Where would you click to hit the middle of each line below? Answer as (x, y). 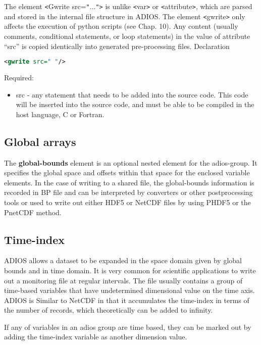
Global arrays (40, 141)
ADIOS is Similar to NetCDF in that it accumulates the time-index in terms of (127, 300)
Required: (19, 77)
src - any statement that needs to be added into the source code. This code (132, 94)
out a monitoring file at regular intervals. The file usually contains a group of (123, 280)
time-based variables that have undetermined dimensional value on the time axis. (129, 290)
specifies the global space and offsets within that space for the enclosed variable (127, 173)
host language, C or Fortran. (60, 114)
